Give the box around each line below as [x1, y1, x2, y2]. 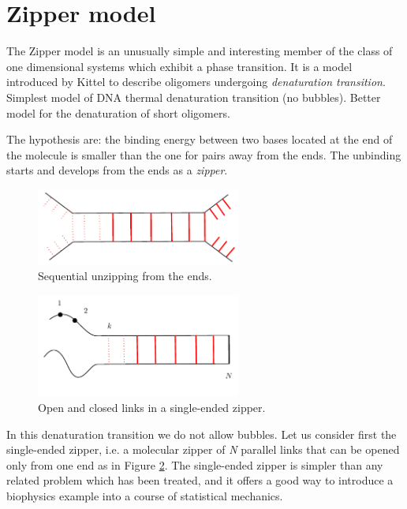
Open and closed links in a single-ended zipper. [38, 399, 266, 415]
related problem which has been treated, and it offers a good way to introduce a [6, 472, 394, 488]
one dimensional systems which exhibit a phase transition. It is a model [6, 58, 353, 74]
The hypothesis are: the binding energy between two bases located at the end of [6, 131, 393, 148]
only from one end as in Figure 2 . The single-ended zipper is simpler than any [6, 456, 383, 473]
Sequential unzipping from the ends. [38, 268, 212, 284]
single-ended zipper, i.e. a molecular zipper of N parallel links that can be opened [6, 441, 400, 458]
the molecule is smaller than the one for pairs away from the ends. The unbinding [6, 146, 401, 163]
